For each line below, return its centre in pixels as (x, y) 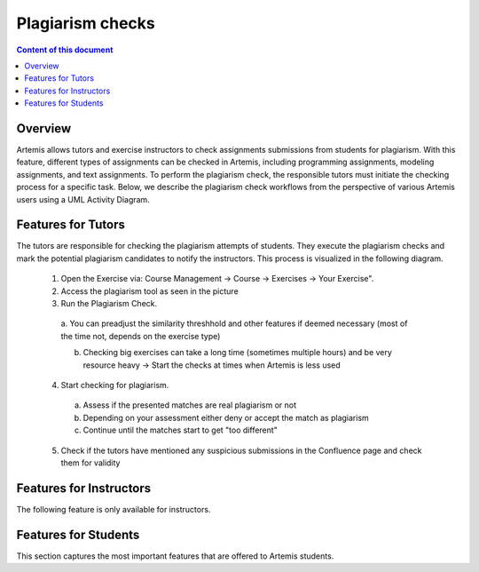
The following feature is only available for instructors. (114, 509)
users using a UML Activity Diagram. (83, 199)
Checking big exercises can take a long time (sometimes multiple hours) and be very (237, 353)
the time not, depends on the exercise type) (141, 336)
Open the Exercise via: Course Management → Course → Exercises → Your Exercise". (217, 279)
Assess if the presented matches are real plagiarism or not (190, 405)
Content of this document (65, 50)
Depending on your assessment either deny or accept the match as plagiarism (226, 417)
